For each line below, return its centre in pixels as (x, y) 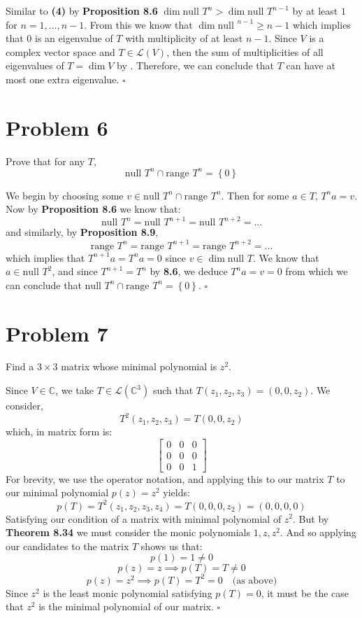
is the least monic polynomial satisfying (128, 592)
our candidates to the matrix (67, 546)
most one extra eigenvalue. (63, 79)
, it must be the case (305, 592)
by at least (315, 10)
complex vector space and (60, 51)
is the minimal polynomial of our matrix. (126, 606)
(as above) (255, 581)
